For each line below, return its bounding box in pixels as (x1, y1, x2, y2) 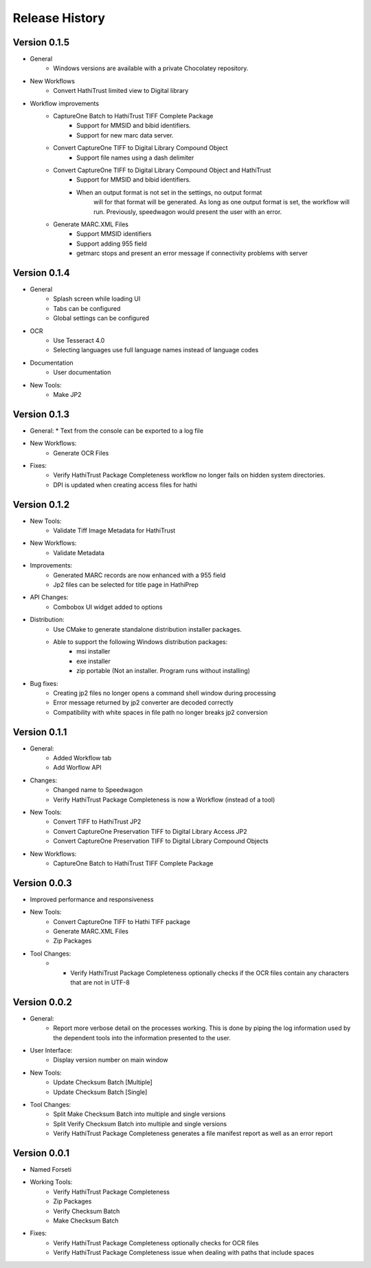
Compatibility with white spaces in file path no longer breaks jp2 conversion (53, 708, 268, 716)
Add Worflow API (53, 764, 102, 772)
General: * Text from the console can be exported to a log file (30, 427, 204, 435)
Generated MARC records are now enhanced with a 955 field (53, 571, 226, 579)
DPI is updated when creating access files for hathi (53, 480, 197, 488)
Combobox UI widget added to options (53, 603, 163, 611)
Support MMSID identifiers (76, 230, 152, 238)
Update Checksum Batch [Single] (53, 1088, 148, 1096)
